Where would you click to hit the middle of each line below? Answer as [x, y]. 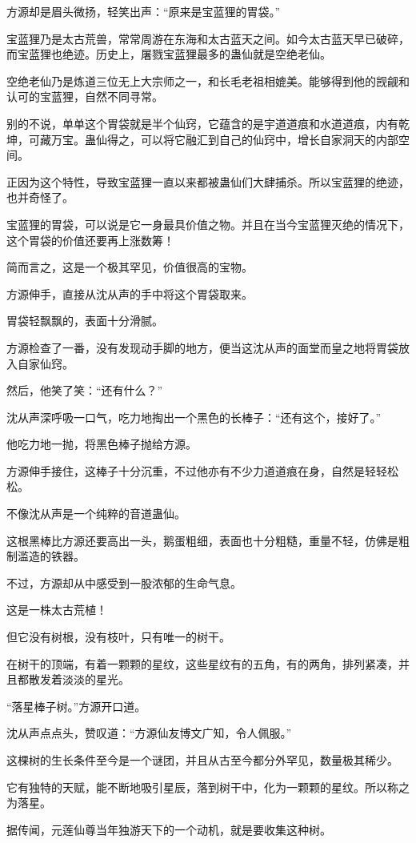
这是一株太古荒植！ [57, 610]
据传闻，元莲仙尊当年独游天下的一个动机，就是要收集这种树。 [169, 829]
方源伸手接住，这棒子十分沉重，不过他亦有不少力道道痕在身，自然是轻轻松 [202, 470]
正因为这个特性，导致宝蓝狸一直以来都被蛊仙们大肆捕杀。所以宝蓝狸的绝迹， [208, 181]
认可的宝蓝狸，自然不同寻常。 [85, 96]
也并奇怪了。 [40, 197]
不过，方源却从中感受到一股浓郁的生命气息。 [124, 582]
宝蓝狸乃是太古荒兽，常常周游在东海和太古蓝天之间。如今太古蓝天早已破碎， [208, 38]
